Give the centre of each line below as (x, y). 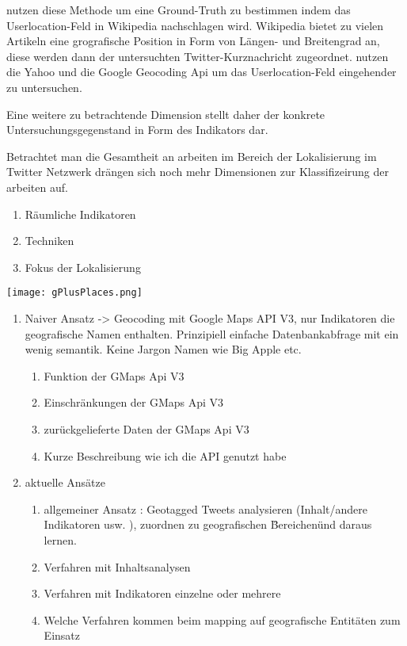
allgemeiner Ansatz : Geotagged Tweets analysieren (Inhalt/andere (205, 508)
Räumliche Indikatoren (80, 214)
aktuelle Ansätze (65, 482)
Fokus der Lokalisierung (83, 267)
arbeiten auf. (37, 187)
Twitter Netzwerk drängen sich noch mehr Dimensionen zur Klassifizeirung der (198, 172)
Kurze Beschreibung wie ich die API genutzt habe (165, 455)
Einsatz (62, 635)
